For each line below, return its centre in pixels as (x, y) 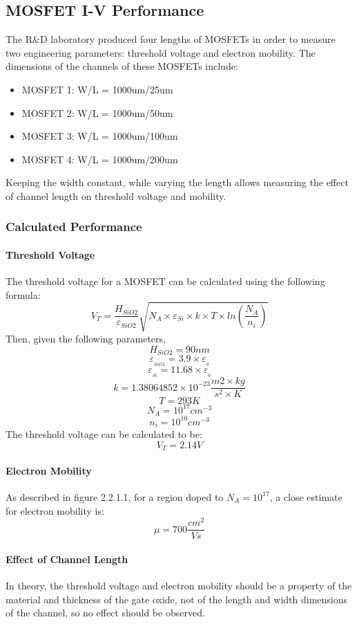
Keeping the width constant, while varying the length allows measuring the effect (177, 182)
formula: (23, 294)
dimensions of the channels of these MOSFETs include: (122, 66)
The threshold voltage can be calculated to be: (104, 434)
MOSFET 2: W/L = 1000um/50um (97, 112)
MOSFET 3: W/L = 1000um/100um (100, 136)
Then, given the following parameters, (86, 338)
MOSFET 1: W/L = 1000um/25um (97, 89)
